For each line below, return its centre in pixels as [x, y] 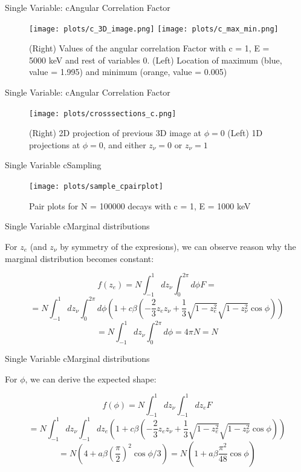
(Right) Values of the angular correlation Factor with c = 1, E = [149, 48]
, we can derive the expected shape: [91, 379]
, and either [125, 144]
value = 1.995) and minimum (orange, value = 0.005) [128, 72]
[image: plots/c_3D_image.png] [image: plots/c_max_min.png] [154, 29]
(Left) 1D [245, 133]
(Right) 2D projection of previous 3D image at [115, 133]
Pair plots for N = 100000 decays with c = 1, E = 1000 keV [140, 205]
